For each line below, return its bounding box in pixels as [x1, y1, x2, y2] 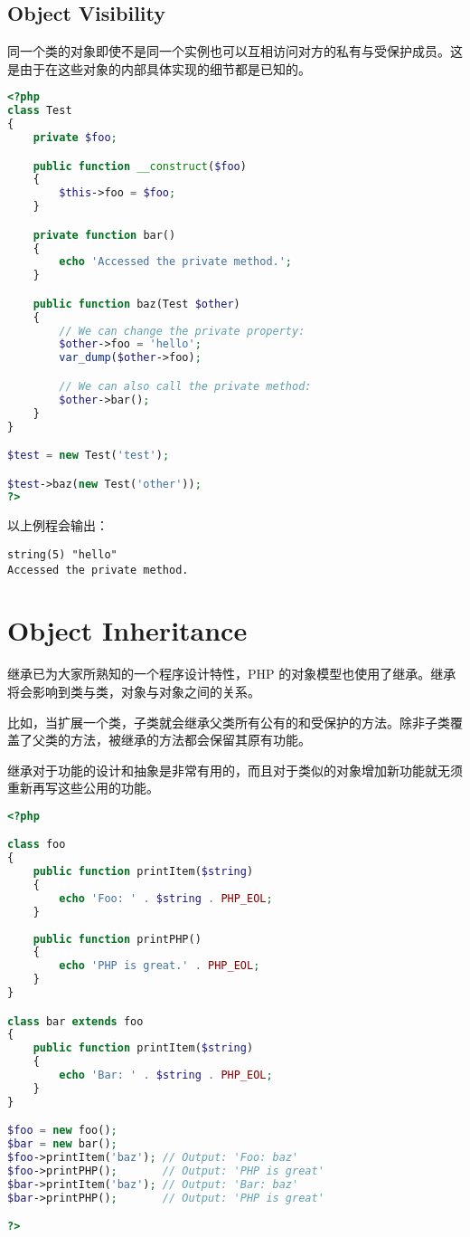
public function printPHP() [33, 932, 202, 946]
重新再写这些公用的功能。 [7, 778, 159, 797]
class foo [7, 838, 66, 852]
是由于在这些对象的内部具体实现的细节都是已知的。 [7, 59, 311, 78]
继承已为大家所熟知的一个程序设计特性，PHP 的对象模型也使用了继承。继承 [7, 664, 456, 683]
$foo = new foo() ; [7, 1124, 117, 1137]
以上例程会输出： [7, 516, 108, 535]
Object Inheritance [7, 612, 248, 649]
